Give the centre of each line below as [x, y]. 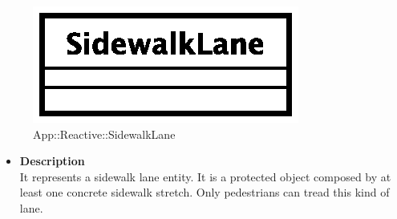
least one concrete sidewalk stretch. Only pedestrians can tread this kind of [205, 192]
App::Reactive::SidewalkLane [104, 134]
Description [52, 161]
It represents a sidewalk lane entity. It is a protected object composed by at [205, 176]
